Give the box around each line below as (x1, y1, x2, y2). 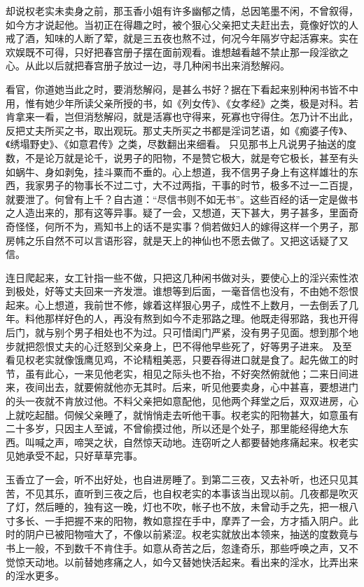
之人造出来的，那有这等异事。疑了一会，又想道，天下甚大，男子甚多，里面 (6, 205, 349, 220)
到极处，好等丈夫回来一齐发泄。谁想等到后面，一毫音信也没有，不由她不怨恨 (6, 284, 358, 298)
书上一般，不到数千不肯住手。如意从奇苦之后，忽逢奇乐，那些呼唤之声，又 (6, 540, 349, 555)
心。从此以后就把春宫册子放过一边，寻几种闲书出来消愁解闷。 (6, 58, 290, 73)
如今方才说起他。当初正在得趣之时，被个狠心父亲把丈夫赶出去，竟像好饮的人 (6, 17, 358, 32)
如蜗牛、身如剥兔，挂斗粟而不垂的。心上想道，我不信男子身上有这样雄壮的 (6, 164, 349, 179)
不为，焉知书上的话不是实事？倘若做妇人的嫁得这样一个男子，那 (64, 219, 358, 233)
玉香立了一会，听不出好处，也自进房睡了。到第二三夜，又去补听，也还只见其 (6, 472, 358, 486)
